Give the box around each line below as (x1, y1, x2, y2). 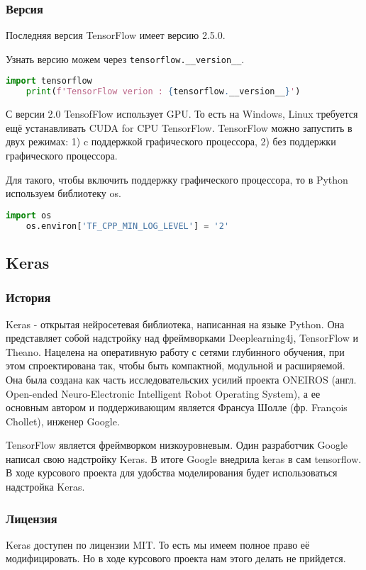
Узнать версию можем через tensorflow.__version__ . (6, 51, 245, 66)
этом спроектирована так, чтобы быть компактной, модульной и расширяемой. (6, 358, 345, 373)
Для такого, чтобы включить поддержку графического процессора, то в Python (6, 172, 348, 186)
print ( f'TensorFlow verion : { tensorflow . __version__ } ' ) (26, 86, 301, 97)
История (6, 289, 51, 306)
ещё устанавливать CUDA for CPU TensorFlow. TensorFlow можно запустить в (6, 120, 353, 135)
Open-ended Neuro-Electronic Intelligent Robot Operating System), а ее (6, 386, 321, 401)
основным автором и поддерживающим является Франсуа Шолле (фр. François (6, 400, 348, 415)
